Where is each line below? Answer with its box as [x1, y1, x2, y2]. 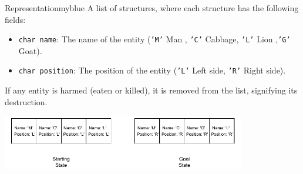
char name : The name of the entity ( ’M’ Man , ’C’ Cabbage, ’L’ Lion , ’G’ [18, 33, 291, 45]
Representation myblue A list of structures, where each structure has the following [5, 2, 299, 14]
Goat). [18, 44, 42, 56]
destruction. [5, 95, 48, 108]
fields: [5, 13, 26, 25]
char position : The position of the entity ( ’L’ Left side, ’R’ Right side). [18, 64, 286, 76]
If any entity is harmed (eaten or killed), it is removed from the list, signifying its [5, 84, 298, 96]
